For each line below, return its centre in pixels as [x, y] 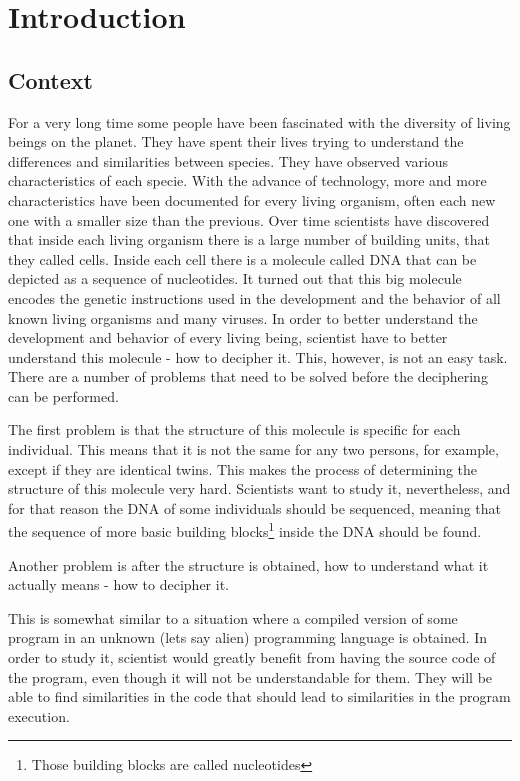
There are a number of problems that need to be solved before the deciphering [248, 376]
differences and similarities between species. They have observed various [228, 160]
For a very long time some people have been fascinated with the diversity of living [259, 121]
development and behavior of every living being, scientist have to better [228, 337]
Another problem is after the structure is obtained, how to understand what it [248, 564]
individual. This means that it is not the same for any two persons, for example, [253, 449]
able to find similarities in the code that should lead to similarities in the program [259, 696]
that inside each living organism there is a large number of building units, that [249, 239]
